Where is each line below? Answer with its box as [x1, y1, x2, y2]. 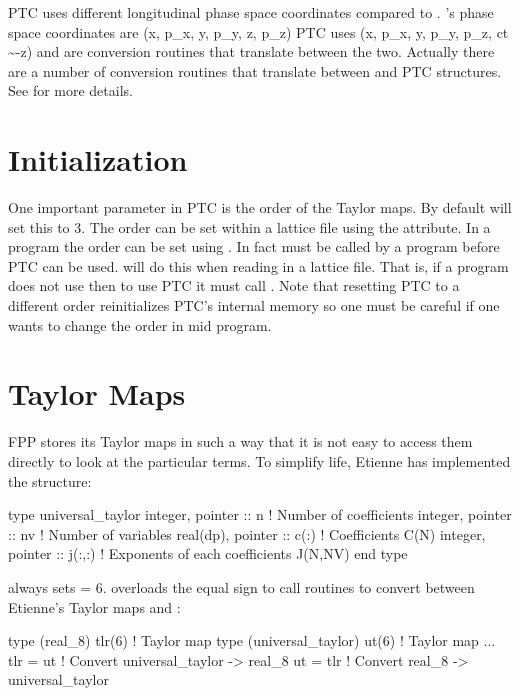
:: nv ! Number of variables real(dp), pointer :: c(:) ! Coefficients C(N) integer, [8, 523, 486, 544]
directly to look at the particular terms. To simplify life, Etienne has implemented [8, 450, 511, 471]
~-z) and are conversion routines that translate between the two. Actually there [8, 41, 495, 62]
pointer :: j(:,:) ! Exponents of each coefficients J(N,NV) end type [8, 543, 408, 564]
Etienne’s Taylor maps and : [8, 596, 181, 617]
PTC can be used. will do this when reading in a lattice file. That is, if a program [8, 255, 509, 276]
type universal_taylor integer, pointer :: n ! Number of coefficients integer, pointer [8, 504, 512, 525]
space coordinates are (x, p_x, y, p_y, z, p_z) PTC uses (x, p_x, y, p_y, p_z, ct [8, 21, 509, 42]
